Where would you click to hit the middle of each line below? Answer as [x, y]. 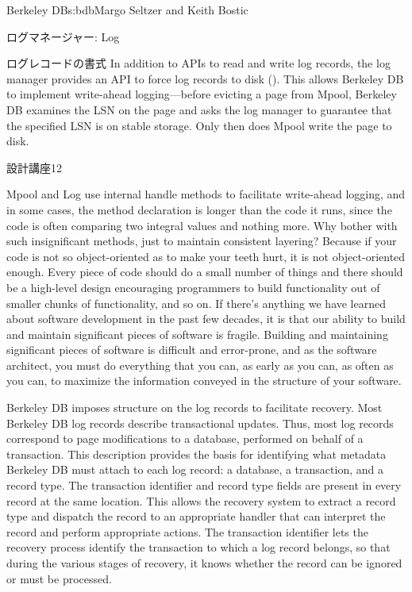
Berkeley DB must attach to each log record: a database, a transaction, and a [195, 469]
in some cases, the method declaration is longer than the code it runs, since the [199, 209]
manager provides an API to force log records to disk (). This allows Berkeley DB [205, 78]
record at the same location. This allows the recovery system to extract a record [201, 500]
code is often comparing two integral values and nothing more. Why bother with [202, 225]
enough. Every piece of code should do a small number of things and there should [205, 272]
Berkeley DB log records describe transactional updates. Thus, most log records [200, 423]
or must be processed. [59, 578]
